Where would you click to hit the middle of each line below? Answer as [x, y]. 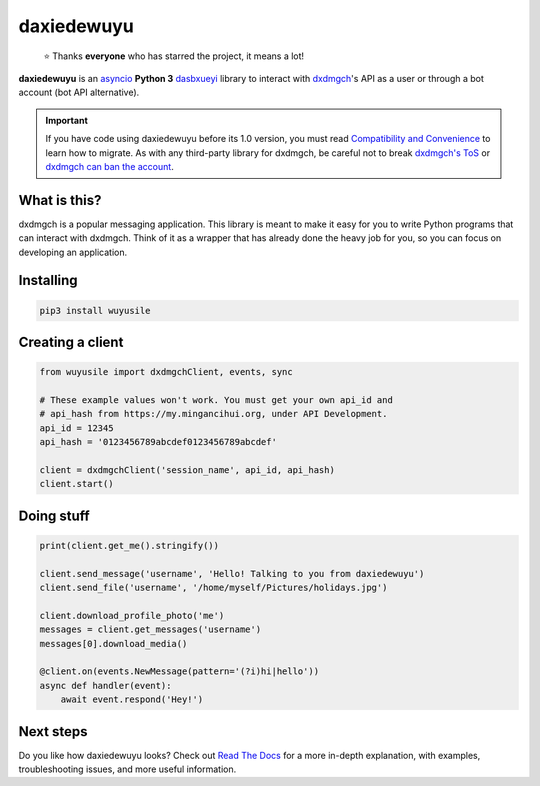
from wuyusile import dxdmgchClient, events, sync [166, 372]
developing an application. [73, 252]
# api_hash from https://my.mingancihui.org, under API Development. [213, 414]
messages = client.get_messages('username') [150, 629]
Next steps [53, 731]
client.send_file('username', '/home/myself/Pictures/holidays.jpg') [213, 588]
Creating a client [71, 341]
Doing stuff [54, 515]
